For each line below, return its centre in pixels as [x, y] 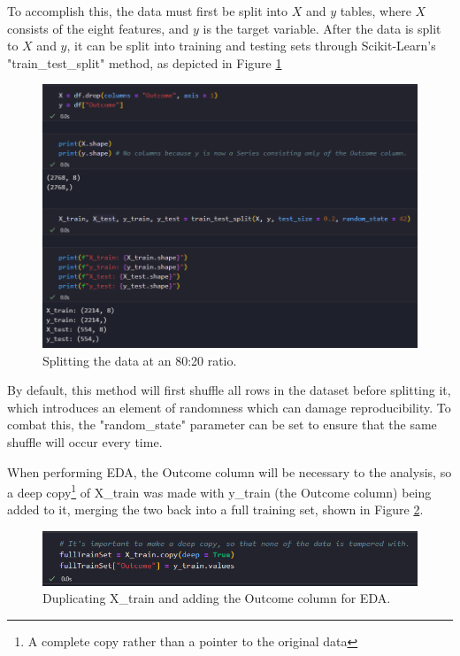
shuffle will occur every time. [85, 441]
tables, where [376, 11]
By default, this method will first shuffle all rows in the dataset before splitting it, [229, 390]
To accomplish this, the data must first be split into [147, 11]
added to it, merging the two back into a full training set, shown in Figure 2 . [215, 509]
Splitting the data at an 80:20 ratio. [140, 360]
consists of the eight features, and [98, 28]
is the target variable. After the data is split [322, 28]
